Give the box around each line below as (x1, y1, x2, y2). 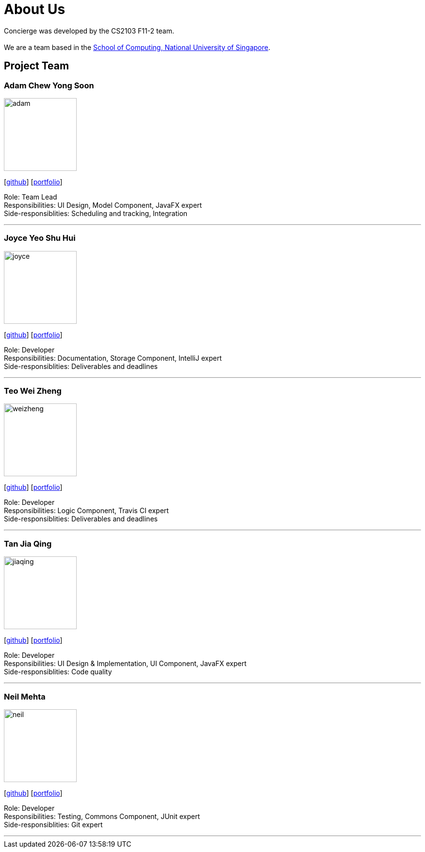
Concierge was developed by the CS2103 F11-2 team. (4, 26, 174, 35)
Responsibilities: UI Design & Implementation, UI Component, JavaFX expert (4, 659, 247, 668)
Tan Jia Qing (4, 538, 52, 549)
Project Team (4, 60, 69, 72)
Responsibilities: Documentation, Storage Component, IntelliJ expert (4, 353, 222, 362)
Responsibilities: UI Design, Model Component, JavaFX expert (4, 200, 202, 209)
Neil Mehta (4, 691, 46, 702)
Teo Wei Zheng (4, 386, 62, 396)
